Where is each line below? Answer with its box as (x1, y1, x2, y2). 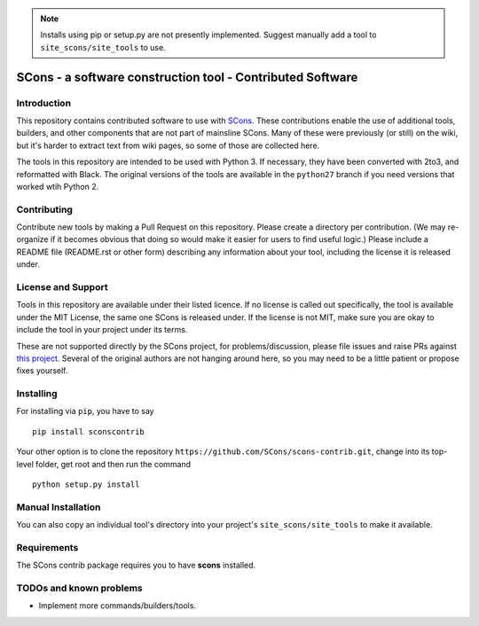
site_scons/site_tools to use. (40, 42, 166, 52)
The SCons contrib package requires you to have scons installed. (16, 559, 256, 571)
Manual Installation (16, 501, 101, 513)
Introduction (16, 97, 71, 109)
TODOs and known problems (16, 582, 143, 594)
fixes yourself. (16, 365, 68, 376)
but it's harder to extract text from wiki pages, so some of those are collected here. (16, 140, 320, 151)
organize (16, 234, 49, 245)
